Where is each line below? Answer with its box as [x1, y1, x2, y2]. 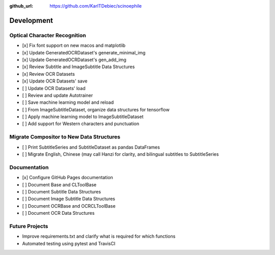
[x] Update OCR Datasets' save [22, 78, 88, 84]
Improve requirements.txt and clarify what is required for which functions [22, 233, 176, 239]
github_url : [9, 3, 33, 9]
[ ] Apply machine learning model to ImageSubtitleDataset [22, 114, 144, 120]
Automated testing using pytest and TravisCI [22, 240, 116, 246]
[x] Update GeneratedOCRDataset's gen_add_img [22, 56, 127, 63]
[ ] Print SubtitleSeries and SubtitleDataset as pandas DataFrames [22, 144, 160, 150]
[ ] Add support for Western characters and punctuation [22, 121, 140, 127]
